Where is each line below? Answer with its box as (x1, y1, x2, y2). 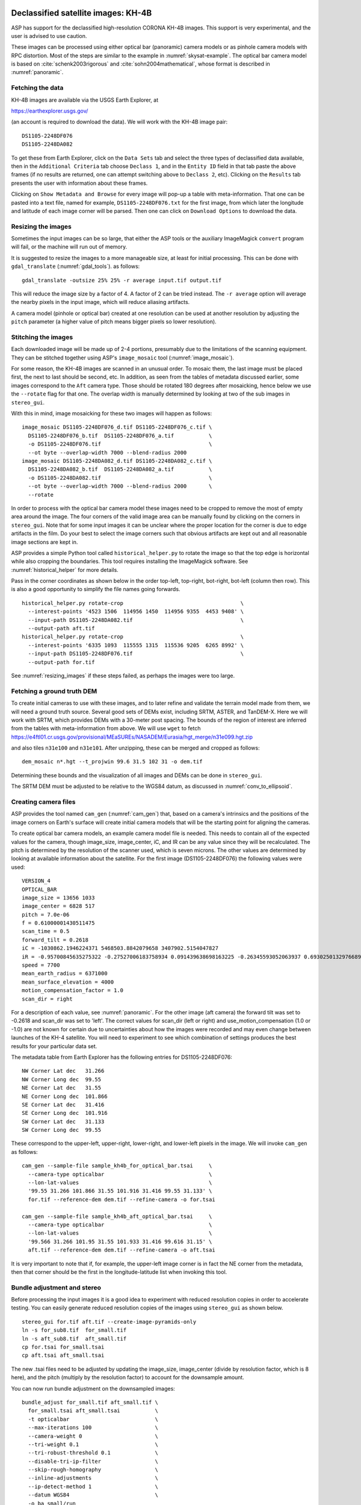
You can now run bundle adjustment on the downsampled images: (11, 1385, 176, 1392)
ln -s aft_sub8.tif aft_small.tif (22, 1335, 127, 1342)
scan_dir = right (22, 995, 73, 1002)
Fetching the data (11, 84, 64, 92)
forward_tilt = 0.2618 (22, 936, 89, 943)
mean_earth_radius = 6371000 (22, 970, 108, 977)
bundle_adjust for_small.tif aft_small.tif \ (22, 1398, 159, 1406)
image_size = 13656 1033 (22, 894, 95, 901)
